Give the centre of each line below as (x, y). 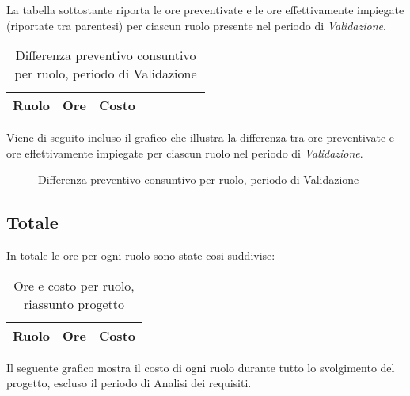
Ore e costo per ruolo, (74, 285)
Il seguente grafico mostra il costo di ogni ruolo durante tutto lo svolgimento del (201, 367)
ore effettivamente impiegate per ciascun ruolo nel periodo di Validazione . (185, 152)
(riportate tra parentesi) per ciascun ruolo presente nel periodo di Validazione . (196, 25)
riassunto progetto (74, 303)
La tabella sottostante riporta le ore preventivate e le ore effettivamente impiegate (205, 10)
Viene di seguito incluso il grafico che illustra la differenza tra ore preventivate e (201, 137)
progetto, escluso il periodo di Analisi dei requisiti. (129, 383)
